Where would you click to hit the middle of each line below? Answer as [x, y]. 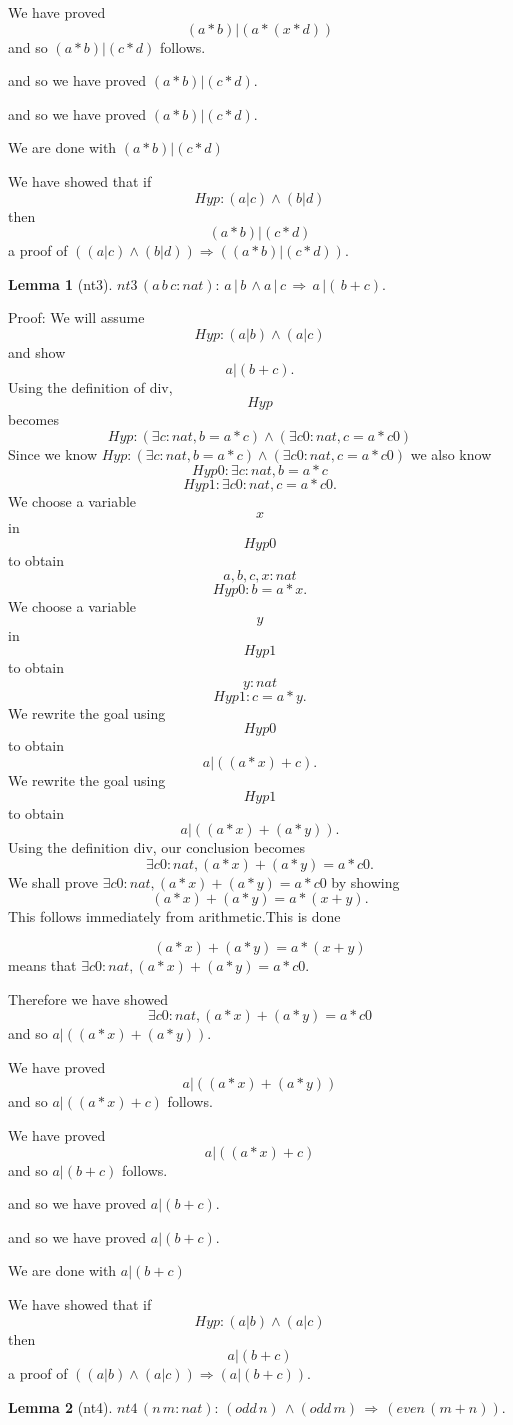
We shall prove [53, 881]
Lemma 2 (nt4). [60, 1406]
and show [37, 351]
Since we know [53, 453]
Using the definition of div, [90, 386]
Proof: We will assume [76, 317]
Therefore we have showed [88, 998]
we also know [451, 453]
